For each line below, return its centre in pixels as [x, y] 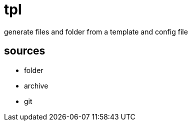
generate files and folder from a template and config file [96, 31]
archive [36, 85]
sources [25, 51]
